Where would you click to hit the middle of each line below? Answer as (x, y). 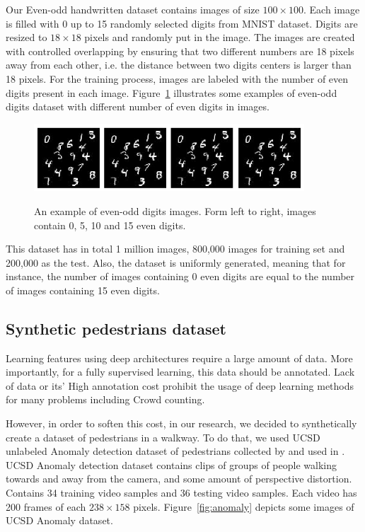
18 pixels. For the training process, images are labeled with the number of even (177, 78)
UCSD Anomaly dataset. (59, 520)
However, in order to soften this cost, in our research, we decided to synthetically (181, 423)
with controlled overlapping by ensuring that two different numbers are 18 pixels (180, 51)
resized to (27, 37)
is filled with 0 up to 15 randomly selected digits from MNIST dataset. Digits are (182, 23)
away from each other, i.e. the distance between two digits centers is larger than (179, 65)
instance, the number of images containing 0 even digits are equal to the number (180, 276)
